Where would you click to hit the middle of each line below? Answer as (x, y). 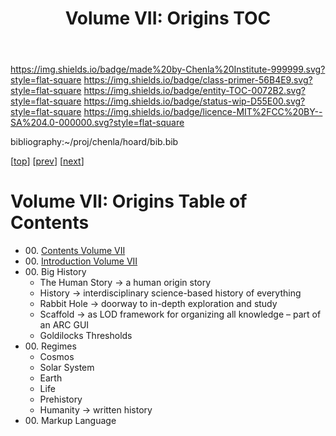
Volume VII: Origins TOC (168, 18)
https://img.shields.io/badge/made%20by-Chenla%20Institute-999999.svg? (168, 69)
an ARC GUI (64, 325)
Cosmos (57, 357)
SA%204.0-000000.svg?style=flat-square (97, 123)
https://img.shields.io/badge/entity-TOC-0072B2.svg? (194, 91)
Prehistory (61, 399)
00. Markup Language (70, 421)
